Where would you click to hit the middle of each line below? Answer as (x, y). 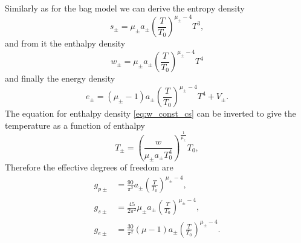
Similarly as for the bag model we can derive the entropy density (125, 8)
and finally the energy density (60, 78)
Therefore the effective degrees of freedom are (89, 167)
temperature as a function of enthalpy (75, 125)
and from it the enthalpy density (65, 43)
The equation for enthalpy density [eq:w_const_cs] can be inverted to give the (150, 113)
